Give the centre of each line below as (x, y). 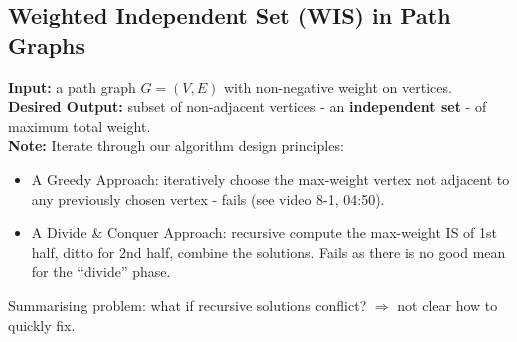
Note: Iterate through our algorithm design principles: (176, 145)
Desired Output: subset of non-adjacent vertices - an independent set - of (247, 106)
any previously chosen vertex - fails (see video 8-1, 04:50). (208, 198)
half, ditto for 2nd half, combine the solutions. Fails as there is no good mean (268, 251)
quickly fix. (42, 324)
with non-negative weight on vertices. (337, 86)
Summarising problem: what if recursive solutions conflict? (187, 304)
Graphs (47, 44)
